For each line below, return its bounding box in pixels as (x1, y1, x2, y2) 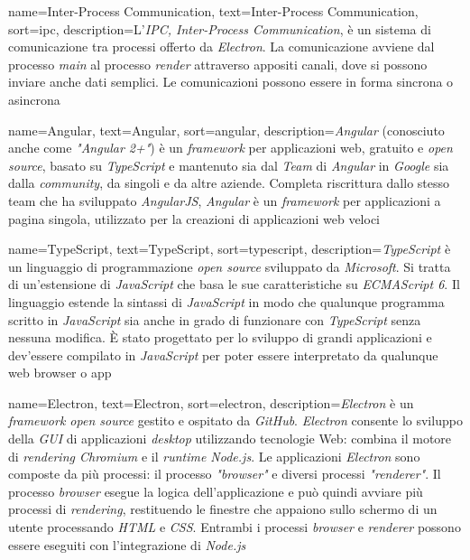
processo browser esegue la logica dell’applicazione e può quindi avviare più (8, 481, 423, 500)
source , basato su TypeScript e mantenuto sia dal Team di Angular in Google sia (8, 155, 449, 174)
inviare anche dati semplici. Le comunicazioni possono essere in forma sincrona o (8, 72, 454, 91)
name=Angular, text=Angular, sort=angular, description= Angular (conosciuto (8, 120, 445, 139)
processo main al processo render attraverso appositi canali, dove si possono (8, 54, 428, 73)
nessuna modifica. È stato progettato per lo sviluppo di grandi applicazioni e (8, 328, 432, 347)
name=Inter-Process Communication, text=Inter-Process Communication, (8, 2, 419, 20)
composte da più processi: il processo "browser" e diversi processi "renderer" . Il (8, 464, 441, 483)
